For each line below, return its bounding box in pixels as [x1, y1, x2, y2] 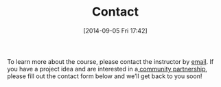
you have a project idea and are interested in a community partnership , [7, 65, 208, 73]
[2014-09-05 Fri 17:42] [83, 27, 148, 35]
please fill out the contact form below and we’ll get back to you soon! [7, 72, 202, 80]
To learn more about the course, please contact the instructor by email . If [7, 57, 214, 65]
